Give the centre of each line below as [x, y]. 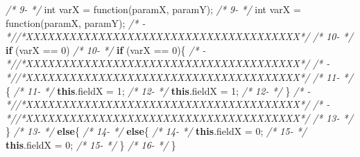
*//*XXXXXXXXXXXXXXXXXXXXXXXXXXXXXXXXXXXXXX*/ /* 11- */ [179, 76]
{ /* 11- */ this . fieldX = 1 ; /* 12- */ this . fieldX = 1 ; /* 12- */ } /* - [158, 90]
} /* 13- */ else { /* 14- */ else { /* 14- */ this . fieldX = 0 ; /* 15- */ [156, 131]
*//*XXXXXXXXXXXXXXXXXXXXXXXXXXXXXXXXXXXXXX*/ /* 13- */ [179, 117]
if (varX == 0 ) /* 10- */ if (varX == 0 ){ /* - [106, 49]
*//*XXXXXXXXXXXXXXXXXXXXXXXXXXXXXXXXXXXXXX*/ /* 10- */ [179, 36]
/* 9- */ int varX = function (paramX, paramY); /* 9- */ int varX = [153, 9]
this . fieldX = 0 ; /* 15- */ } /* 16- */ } [91, 144]
